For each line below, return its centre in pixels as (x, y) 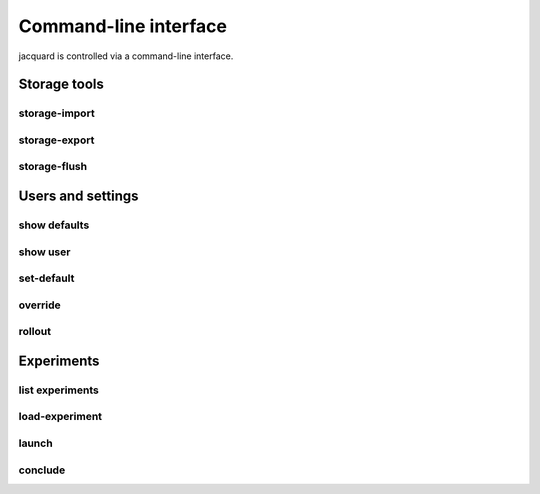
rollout (35, 332)
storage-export (56, 140)
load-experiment (60, 417)
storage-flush (53, 167)
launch (36, 443)
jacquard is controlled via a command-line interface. (126, 56)
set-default (46, 278)
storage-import (56, 113)
